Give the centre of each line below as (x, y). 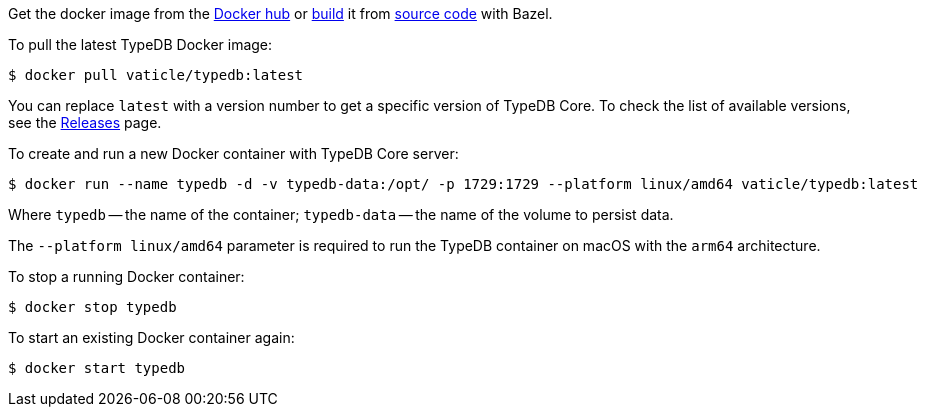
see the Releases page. (85, 122)
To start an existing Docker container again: (151, 337)
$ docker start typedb (97, 368)
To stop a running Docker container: (126, 276)
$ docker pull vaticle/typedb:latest (156, 75)
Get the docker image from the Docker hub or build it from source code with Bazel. (280, 13)
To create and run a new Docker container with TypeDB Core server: (233, 153)
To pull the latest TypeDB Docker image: (140, 44)
